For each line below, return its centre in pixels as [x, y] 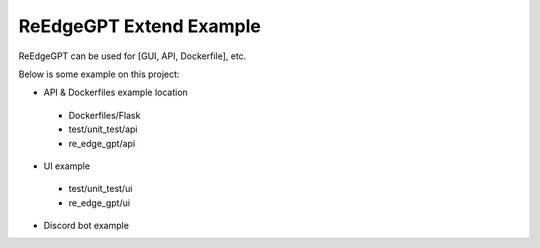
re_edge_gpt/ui [99, 202]
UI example [66, 166]
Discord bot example [86, 226]
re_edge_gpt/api [102, 143]
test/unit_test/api [103, 129]
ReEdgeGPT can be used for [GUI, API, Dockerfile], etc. [132, 56]
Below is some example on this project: [99, 74]
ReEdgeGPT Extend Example [140, 26]
